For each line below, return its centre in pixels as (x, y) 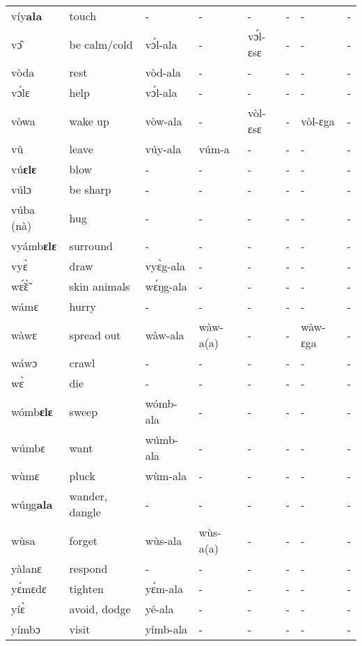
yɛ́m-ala (164, 589)
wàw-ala (165, 334)
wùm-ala (166, 476)
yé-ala (159, 609)
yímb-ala (166, 629)
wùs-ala (164, 540)
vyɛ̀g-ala (165, 266)
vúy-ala (163, 149)
